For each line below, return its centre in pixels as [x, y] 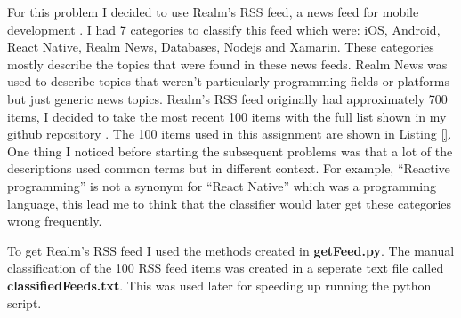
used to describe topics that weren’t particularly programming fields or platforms [228, 81]
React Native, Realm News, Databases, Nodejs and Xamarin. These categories [221, 47]
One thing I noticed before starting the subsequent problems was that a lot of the [230, 151]
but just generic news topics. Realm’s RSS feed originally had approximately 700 [227, 98]
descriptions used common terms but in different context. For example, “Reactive [229, 168]
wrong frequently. [55, 221]
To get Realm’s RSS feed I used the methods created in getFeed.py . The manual [231, 250]
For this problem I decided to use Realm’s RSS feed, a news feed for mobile [213, 12]
